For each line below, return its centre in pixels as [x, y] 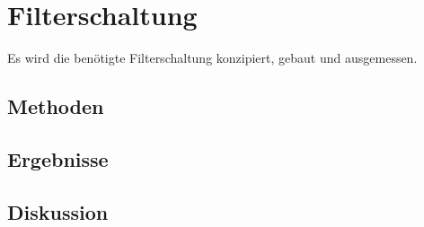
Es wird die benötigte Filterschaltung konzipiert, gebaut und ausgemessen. [212, 58]
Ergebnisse [58, 158]
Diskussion [58, 211]
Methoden [56, 106]
